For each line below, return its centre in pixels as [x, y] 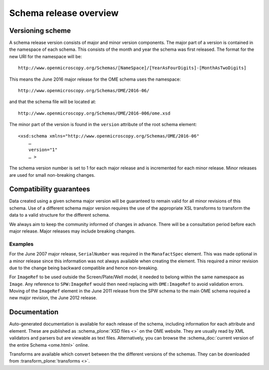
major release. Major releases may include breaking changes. [72, 231]
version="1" [43, 150]
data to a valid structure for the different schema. [60, 215]
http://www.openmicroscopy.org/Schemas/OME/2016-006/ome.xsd [94, 113]
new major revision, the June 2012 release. [53, 298]
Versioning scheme [40, 31]
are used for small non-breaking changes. [52, 175]
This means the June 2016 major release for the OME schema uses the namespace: [95, 79]
